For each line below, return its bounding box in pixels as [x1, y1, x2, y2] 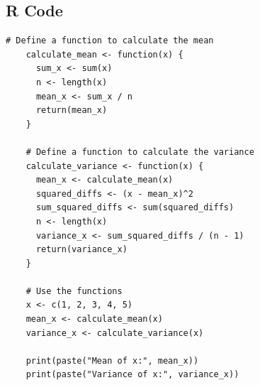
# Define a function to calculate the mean [6, 36, 214, 46]
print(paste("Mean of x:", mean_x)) [26, 355, 199, 366]
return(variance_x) [35, 244, 128, 255]
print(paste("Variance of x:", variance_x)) [26, 369, 239, 380]
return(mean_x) [35, 105, 108, 116]
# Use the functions [26, 286, 123, 296]
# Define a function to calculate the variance [26, 146, 254, 157]
